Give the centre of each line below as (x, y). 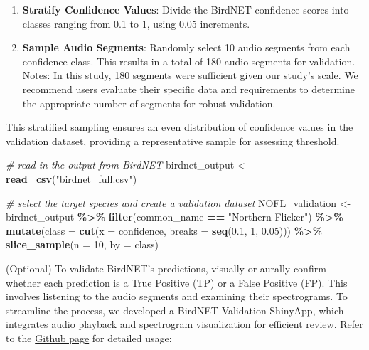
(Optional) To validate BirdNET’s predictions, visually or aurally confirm (166, 268)
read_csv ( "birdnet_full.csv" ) (71, 178)
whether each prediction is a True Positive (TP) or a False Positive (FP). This (177, 282)
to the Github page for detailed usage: (89, 338)
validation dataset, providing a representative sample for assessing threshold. (173, 140)
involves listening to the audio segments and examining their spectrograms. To (177, 296)
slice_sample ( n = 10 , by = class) (82, 244)
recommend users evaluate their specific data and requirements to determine (188, 89)
